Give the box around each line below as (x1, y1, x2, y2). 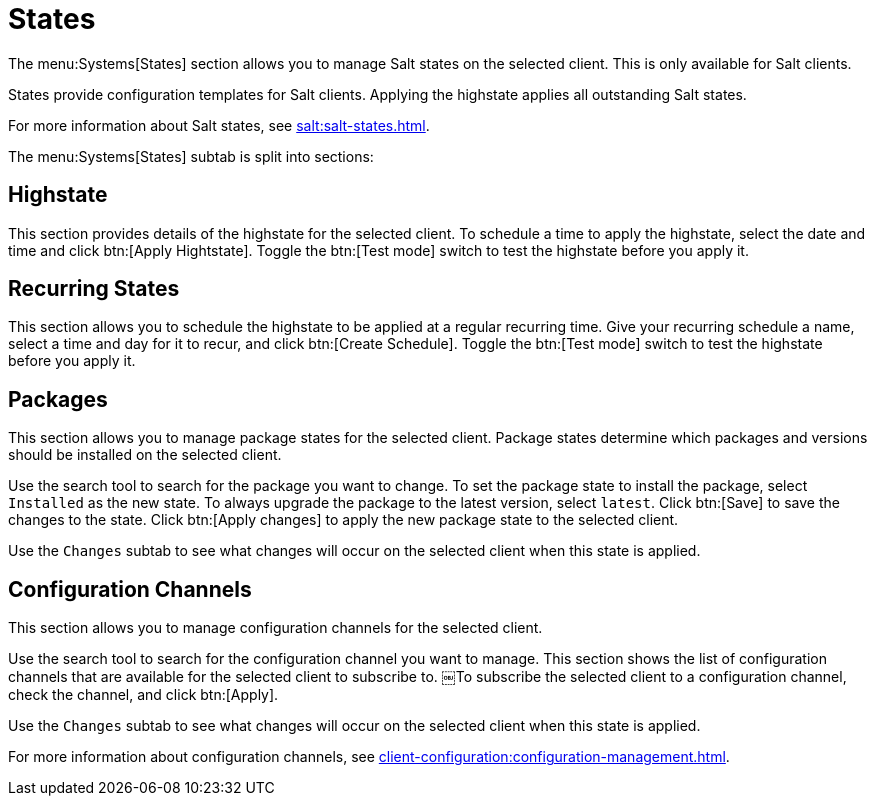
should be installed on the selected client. (8, 446, 282, 464)
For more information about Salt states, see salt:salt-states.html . (8, 116, 430, 134)
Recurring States (8, 276, 180, 302)
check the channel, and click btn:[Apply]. (8, 686, 279, 704)
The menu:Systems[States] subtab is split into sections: (8, 147, 374, 165)
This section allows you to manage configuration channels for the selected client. (8, 619, 543, 637)
